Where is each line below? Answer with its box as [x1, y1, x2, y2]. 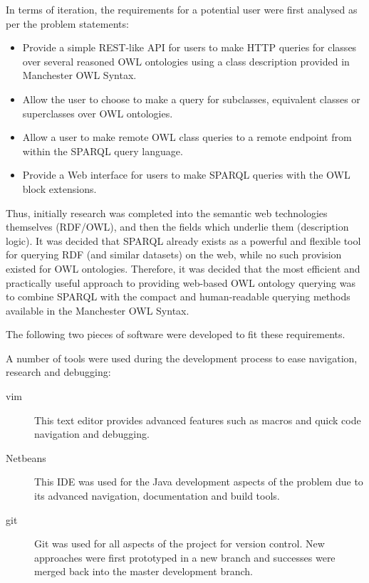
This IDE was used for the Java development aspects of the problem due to [34, 474, 363, 489]
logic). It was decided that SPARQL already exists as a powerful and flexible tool [6, 233, 361, 248]
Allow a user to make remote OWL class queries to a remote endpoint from [22, 130, 352, 145]
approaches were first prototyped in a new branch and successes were [34, 550, 336, 564]
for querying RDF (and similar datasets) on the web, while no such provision [6, 247, 342, 262]
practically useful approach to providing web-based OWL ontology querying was [6, 275, 356, 290]
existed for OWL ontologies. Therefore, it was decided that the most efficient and [6, 261, 360, 275]
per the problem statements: [6, 16, 129, 31]
